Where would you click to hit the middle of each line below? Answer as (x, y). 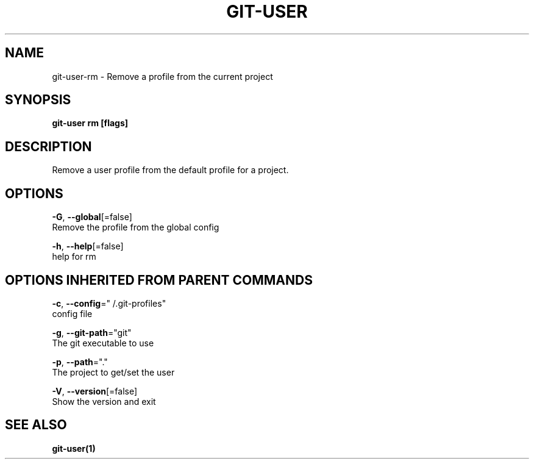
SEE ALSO (36, 425)
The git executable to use (103, 343)
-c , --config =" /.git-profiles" (109, 303)
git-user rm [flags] (90, 123)
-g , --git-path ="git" (92, 332)
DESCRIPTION (48, 146)
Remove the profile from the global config (136, 227)
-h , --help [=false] (88, 246)
